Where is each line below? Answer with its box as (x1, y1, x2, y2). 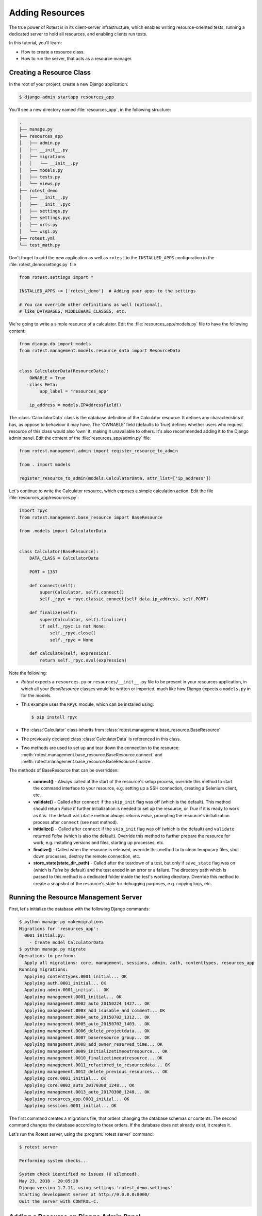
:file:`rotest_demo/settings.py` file (9, 262, 76, 268)
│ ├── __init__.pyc (19, 201, 71, 207)
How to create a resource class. (21, 49, 85, 54)
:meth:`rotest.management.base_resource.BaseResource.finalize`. (21, 758, 153, 764)
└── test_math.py (19, 242, 61, 248)
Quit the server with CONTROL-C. (19, 1198, 99, 1204)
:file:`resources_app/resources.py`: (9, 495, 79, 501)
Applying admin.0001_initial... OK (24, 987, 109, 993)
